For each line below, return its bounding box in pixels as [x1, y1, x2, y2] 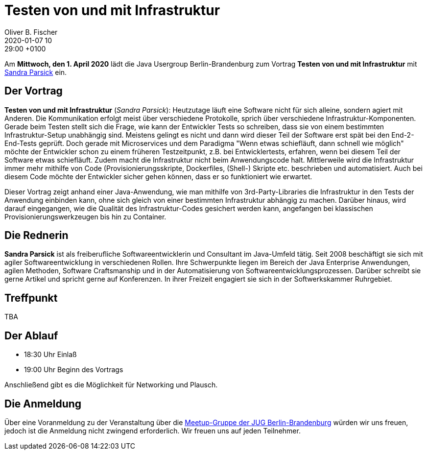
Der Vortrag [4, 85, 63, 97]
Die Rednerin [4, 229, 69, 242]
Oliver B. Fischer [4, 27, 58, 36]
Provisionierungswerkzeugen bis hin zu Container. [4, 212, 166, 221]
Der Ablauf [4, 329, 58, 342]
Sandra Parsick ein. [4, 68, 67, 76]
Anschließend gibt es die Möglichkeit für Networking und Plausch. [4, 381, 218, 389]
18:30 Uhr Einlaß [24, 350, 77, 359]
